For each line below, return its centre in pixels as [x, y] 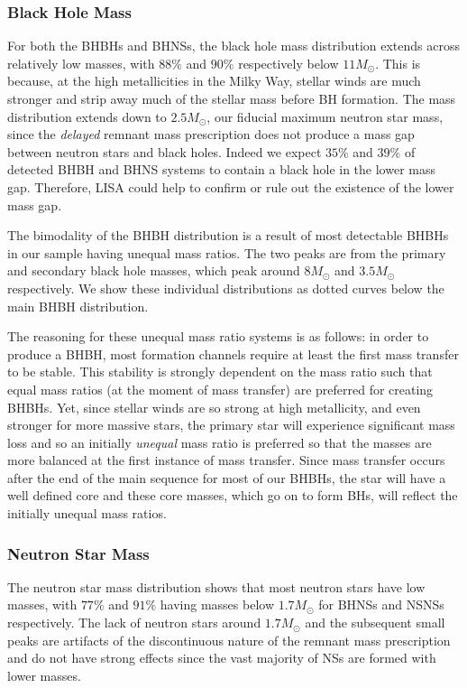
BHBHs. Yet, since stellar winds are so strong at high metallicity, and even [214, 407]
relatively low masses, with [81, 63]
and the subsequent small [375, 623]
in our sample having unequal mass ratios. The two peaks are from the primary [227, 252]
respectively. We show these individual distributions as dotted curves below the [226, 288]
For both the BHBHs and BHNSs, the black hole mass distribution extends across [233, 46]
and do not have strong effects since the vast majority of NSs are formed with [222, 658]
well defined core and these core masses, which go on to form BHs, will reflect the [233, 495]
